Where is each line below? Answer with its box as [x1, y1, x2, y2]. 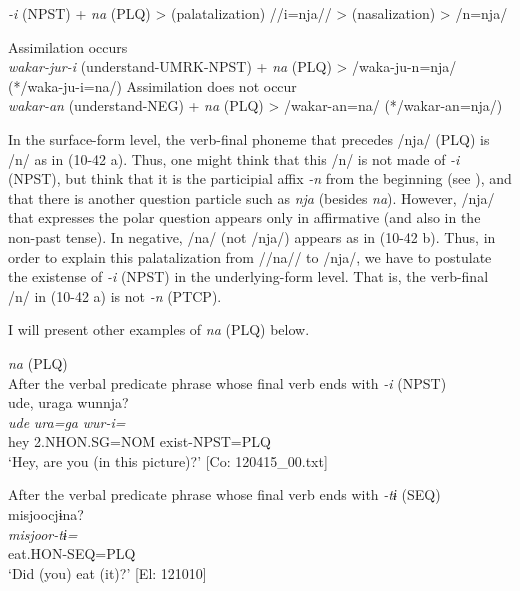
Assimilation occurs [8, 36, 128, 57]
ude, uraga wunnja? [8, 392, 129, 413]
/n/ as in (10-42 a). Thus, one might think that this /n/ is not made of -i [8, 148, 460, 169]
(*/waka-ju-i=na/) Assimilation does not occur [8, 75, 297, 96]
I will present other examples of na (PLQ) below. [8, 319, 310, 340]
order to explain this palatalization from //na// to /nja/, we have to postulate [8, 246, 492, 267]
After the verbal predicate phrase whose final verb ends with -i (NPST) [8, 372, 447, 393]
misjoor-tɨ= [8, 523, 78, 544]
